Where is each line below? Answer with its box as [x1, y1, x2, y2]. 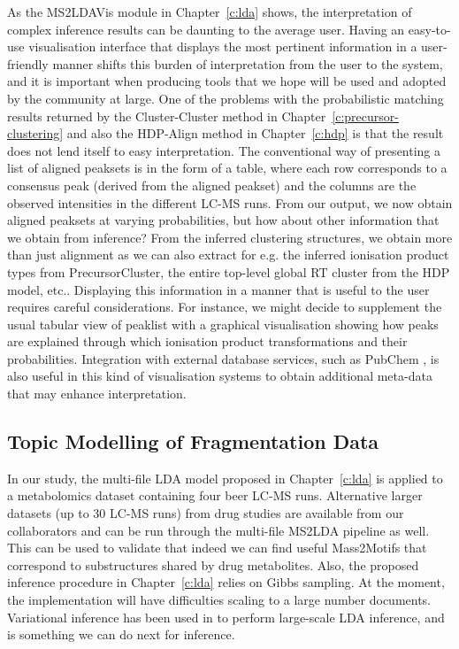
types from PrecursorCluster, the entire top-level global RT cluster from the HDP [7, 262, 450, 281]
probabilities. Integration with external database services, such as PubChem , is [7, 349, 440, 367]
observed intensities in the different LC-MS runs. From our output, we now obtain [7, 193, 453, 212]
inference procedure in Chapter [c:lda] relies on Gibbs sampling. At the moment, [7, 573, 445, 591]
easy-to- [408, 19, 451, 38]
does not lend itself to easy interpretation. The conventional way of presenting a [7, 141, 441, 159]
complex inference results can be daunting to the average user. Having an [7, 19, 405, 38]
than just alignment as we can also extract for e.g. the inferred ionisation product [7, 245, 449, 264]
